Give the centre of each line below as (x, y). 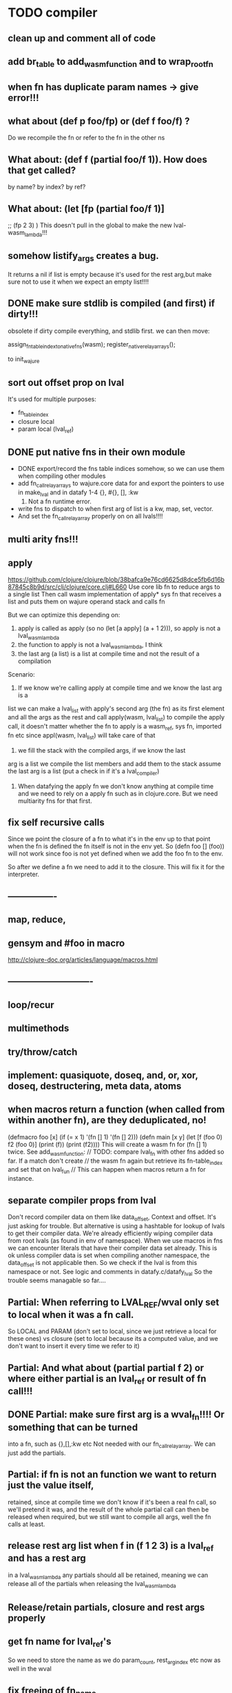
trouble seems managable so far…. (57, 1280)
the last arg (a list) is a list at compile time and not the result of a (109, 653)
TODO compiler (53, 13)
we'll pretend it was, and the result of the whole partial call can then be (108, 1509)
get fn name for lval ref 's (60, 1642)
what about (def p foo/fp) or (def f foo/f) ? (99, 121)
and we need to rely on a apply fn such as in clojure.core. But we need (118, 793)
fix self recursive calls (56, 822)
